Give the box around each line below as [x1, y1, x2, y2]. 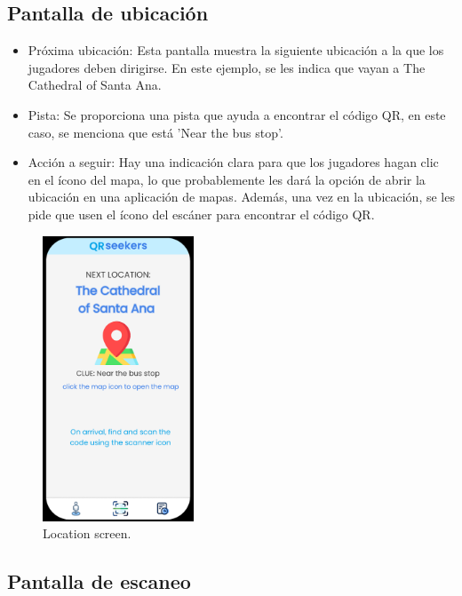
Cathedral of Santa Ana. [28, 75, 162, 94]
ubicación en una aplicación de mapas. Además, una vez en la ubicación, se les [28, 187, 455, 206]
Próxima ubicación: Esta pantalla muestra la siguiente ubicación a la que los [28, 41, 444, 60]
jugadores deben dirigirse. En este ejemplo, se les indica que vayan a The [28, 58, 426, 76]
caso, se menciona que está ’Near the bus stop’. [28, 123, 283, 141]
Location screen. [43, 524, 131, 543]
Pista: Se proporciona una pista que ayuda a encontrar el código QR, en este [28, 105, 446, 123]
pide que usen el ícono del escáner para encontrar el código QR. [28, 204, 375, 223]
